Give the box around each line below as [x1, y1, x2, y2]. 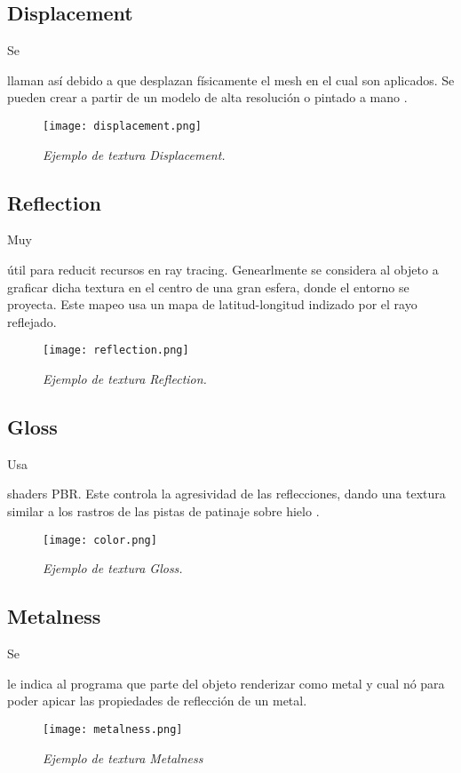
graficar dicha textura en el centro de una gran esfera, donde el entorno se [7, 277, 409, 296]
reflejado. [7, 312, 57, 331]
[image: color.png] [43, 533, 157, 546]
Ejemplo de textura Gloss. [43, 559, 183, 578]
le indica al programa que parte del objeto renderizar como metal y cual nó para [7, 673, 445, 692]
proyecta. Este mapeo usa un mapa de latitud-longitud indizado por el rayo [7, 295, 417, 314]
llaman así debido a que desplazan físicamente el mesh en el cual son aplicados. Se [7, 70, 455, 89]
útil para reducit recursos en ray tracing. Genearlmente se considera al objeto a [7, 260, 439, 279]
